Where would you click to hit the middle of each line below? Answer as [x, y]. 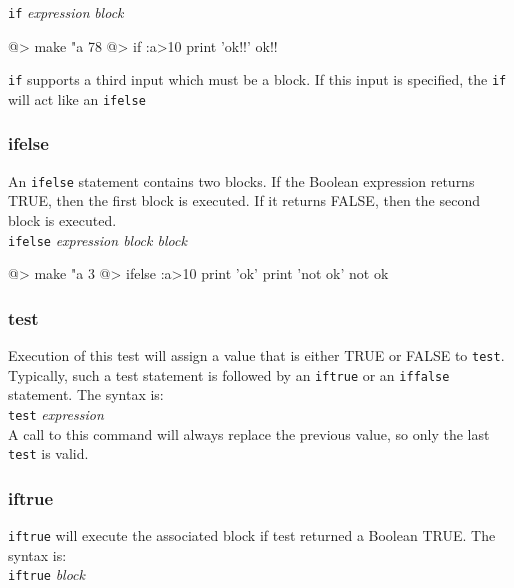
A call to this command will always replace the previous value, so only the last [249, 433]
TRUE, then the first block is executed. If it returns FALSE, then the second [244, 200]
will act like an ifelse [77, 98]
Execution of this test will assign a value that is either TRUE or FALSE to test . [256, 355]
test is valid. [48, 453]
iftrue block [46, 574]
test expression [56, 414]
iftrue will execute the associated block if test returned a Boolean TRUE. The [252, 535]
